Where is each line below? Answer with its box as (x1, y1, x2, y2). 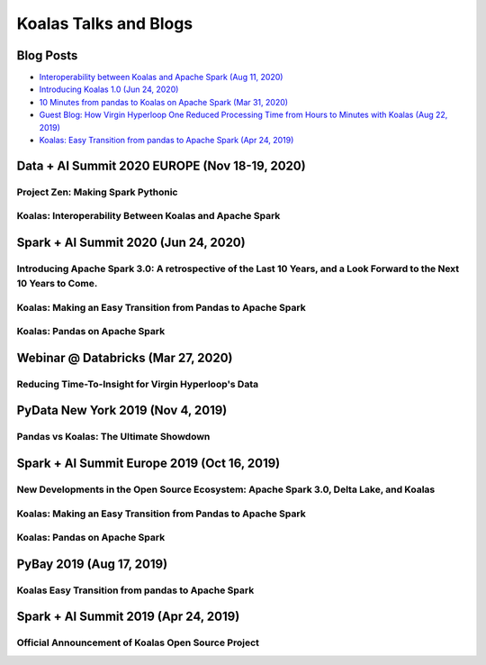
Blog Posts (16, 48, 78, 63)
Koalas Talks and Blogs (16, 14, 193, 33)
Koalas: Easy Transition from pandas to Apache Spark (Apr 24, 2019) (39, 135, 294, 146)
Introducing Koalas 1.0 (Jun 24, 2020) (39, 84, 179, 95)
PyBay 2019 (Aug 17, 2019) (16, 556, 168, 571)
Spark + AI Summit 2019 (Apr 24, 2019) (16, 609, 240, 624)
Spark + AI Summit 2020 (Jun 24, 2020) (16, 234, 247, 250)
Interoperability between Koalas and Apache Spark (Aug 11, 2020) (39, 72, 283, 83)
